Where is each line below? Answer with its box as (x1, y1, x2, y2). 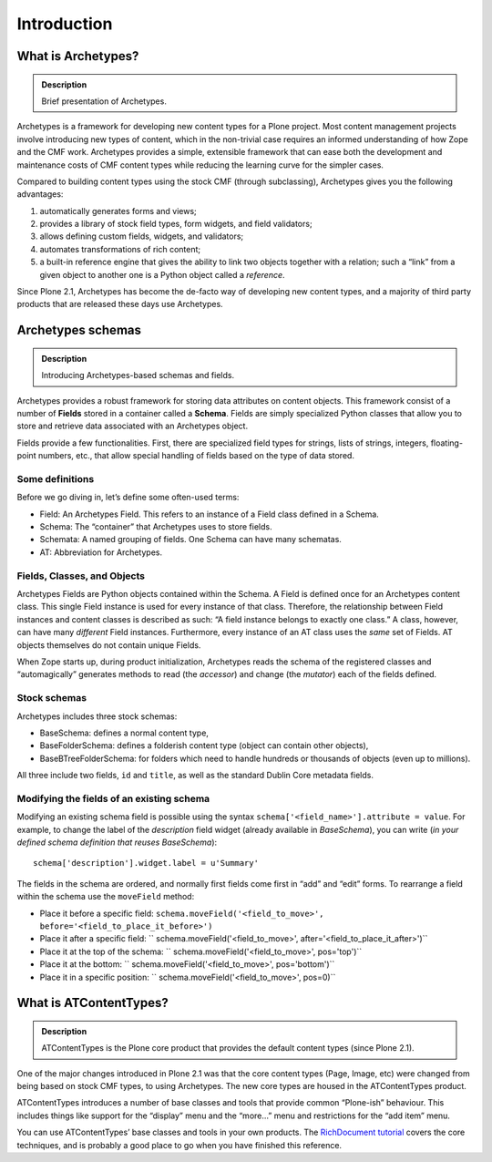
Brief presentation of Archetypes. (41, 96, 168, 107)
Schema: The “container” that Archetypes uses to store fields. (39, 521, 272, 532)
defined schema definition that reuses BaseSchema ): (16, 837, 218, 848)
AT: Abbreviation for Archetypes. (39, 547, 163, 558)
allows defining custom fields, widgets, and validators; (39, 231, 244, 242)
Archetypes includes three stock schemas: (16, 711, 178, 722)
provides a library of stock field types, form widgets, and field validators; (39, 219, 313, 230)
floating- (430, 437, 464, 448)
